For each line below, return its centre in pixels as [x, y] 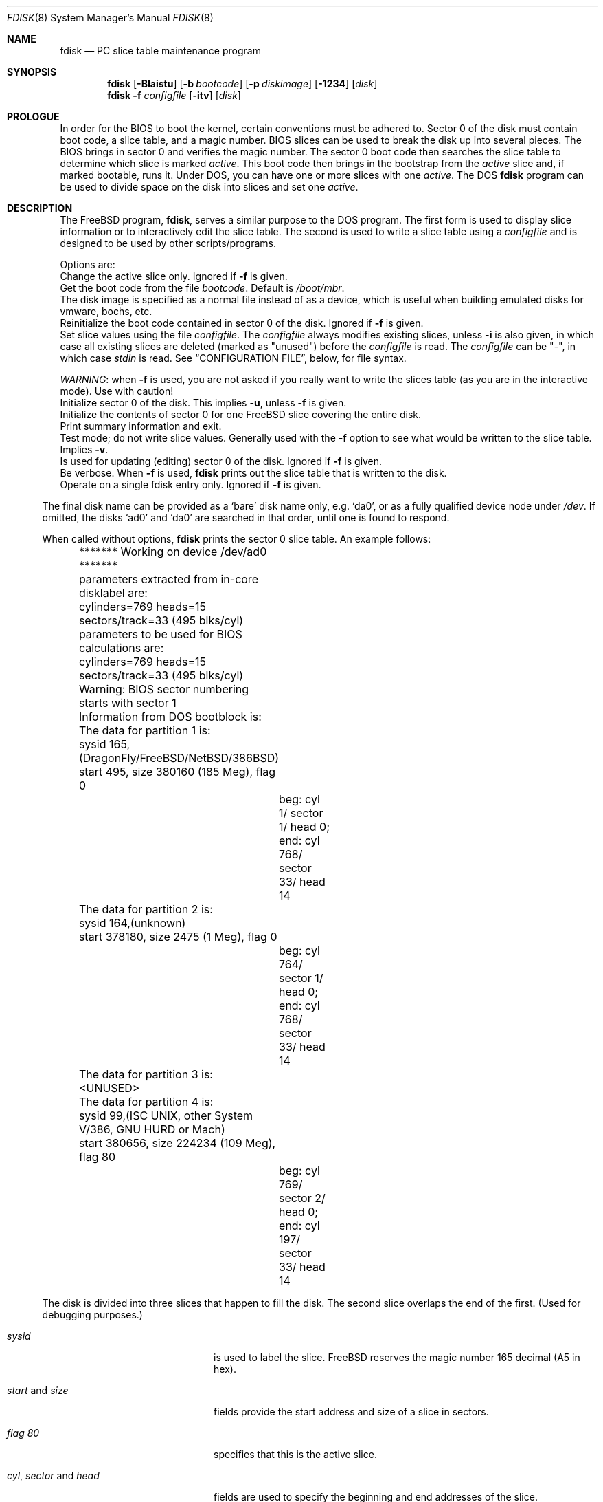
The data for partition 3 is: [146, 1074]
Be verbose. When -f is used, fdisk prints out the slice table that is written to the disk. [253, 473]
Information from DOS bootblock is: [170, 717]
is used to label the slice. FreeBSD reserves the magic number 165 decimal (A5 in [397, 1357]
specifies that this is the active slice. [295, 1454]
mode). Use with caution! [117, 391]
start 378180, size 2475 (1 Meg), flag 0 [178, 937]
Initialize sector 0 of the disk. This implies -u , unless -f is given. [203, 403]
